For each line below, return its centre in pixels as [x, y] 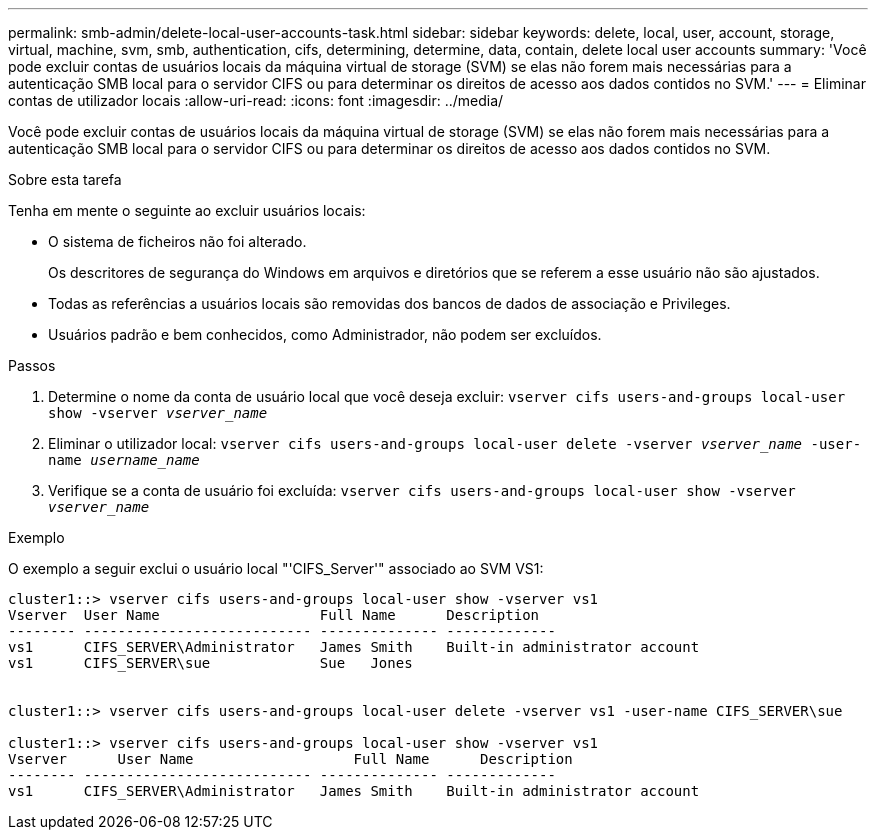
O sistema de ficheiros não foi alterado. [177, 241]
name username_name [124, 460]
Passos [32, 365]
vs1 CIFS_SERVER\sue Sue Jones [210, 663]
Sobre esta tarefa [65, 179]
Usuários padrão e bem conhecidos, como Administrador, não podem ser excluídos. [325, 334]
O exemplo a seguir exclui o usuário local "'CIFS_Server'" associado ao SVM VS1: [276, 568]
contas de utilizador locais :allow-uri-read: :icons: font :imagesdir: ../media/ [256, 100]
